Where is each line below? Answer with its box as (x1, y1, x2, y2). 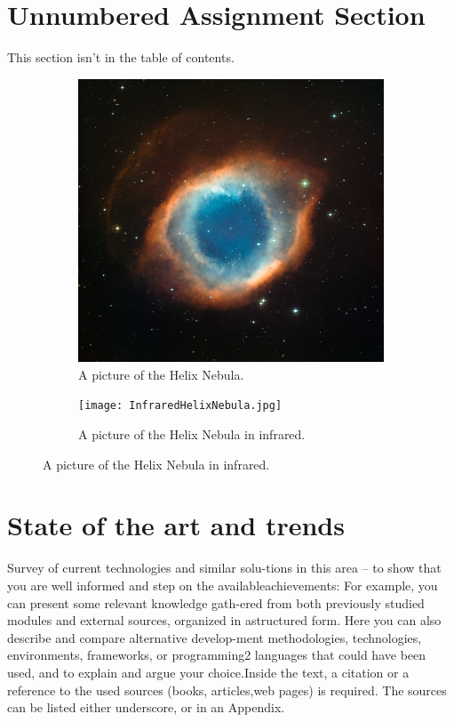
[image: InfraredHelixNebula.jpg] (78, 399, 283, 413)
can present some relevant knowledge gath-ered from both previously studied (7, 593, 425, 612)
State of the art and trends (7, 507, 345, 543)
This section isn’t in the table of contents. (7, 48, 235, 67)
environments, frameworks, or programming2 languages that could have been (7, 646, 426, 664)
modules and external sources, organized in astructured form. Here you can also (7, 611, 442, 630)
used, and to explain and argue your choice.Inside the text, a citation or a (7, 662, 410, 681)
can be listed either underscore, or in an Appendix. (7, 698, 285, 717)
